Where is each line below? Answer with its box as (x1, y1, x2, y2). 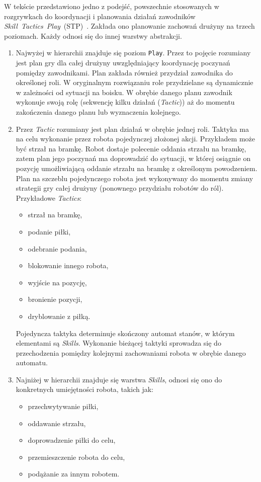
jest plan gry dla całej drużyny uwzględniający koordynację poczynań (16, 57, 230, 68)
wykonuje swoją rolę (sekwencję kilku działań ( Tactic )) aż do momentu (16, 97, 235, 107)
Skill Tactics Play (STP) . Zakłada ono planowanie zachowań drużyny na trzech (4, 21, 255, 31)
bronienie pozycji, (28, 294, 82, 304)
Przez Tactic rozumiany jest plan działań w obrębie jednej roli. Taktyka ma (16, 123, 249, 134)
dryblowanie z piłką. (28, 310, 91, 321)
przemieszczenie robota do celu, (28, 451, 125, 462)
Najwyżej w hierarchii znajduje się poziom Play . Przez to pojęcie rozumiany (16, 47, 251, 58)
